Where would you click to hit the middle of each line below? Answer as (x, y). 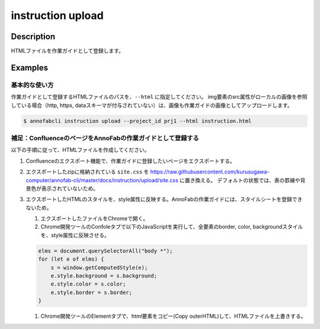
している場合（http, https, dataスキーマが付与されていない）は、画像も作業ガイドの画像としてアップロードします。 (152, 105)
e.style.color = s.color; (88, 284)
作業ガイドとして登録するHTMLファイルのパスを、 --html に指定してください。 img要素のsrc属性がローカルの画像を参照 (159, 97)
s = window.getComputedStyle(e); (99, 268)
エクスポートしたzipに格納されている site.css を (87, 172)
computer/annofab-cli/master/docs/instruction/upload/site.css (102, 180)
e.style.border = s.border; (92, 292)
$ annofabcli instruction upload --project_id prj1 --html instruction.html (137, 121)
